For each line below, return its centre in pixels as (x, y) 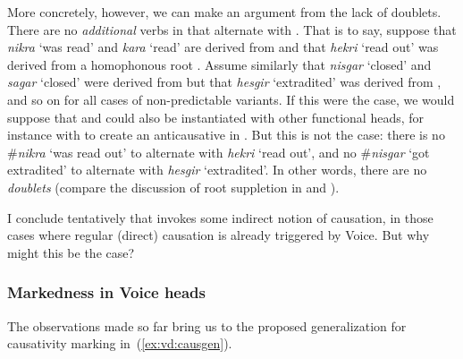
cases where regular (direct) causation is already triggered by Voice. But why (219, 235)
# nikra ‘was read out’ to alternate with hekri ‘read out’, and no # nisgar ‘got (219, 152)
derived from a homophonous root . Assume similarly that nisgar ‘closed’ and (219, 64)
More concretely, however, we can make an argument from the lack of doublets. (224, 12)
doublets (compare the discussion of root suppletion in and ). (173, 187)
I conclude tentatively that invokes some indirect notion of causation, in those (220, 217)
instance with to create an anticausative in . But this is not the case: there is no (226, 135)
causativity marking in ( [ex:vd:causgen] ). (120, 343)
